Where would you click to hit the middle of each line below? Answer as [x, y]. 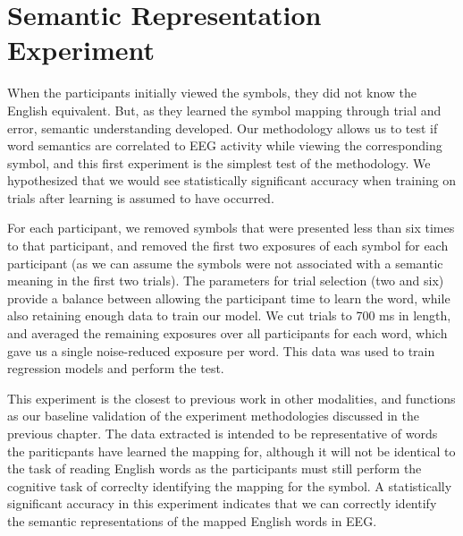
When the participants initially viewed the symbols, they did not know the [212, 93]
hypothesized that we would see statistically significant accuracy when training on [232, 180]
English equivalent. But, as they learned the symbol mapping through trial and [224, 110]
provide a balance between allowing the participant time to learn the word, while [229, 298]
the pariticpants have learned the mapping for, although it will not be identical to [231, 451]
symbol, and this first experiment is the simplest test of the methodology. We [219, 162]
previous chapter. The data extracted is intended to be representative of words [223, 433]
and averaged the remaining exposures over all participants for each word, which [227, 333]
